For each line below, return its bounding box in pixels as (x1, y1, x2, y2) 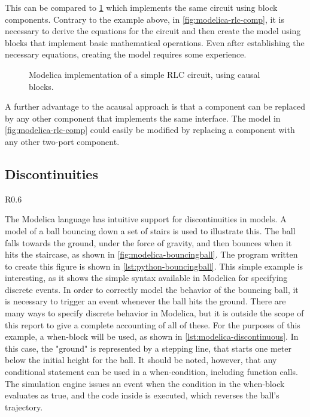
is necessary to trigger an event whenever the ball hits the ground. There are (5, 295, 286, 307)
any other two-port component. (5, 135, 120, 147)
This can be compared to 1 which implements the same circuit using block (5, 1, 278, 13)
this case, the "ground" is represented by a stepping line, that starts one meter (5, 342, 292, 354)
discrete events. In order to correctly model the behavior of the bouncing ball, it (5, 283, 299, 295)
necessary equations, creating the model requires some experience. (5, 48, 247, 61)
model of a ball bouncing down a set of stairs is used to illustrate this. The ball (5, 224, 296, 237)
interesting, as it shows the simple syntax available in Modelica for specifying (5, 271, 288, 284)
